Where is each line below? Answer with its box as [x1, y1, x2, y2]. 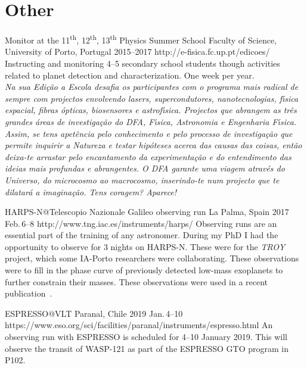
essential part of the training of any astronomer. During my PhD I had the [5, 229, 278, 241]
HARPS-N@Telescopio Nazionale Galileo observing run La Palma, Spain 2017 [5, 205, 289, 218]
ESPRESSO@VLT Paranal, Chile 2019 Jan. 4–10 [5, 307, 183, 319]
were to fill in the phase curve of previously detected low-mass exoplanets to [5, 264, 283, 276]
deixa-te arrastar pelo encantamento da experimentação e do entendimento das [5, 150, 292, 163]
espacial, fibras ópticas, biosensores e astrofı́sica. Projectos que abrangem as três [5, 104, 297, 116]
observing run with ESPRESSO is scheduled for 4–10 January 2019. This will [5, 330, 287, 343]
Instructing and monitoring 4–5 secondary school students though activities [5, 57, 280, 69]
